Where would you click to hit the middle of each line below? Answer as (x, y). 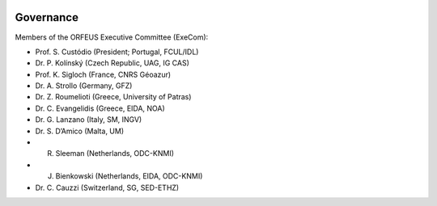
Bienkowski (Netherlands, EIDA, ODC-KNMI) (129, 176)
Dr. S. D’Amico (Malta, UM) (80, 131)
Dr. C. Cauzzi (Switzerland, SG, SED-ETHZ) (107, 187)
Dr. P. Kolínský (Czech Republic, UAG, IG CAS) (112, 63)
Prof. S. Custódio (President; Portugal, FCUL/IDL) (117, 52)
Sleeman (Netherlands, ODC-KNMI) (115, 153)
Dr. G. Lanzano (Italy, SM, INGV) (89, 120)
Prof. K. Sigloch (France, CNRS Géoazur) (103, 74)
